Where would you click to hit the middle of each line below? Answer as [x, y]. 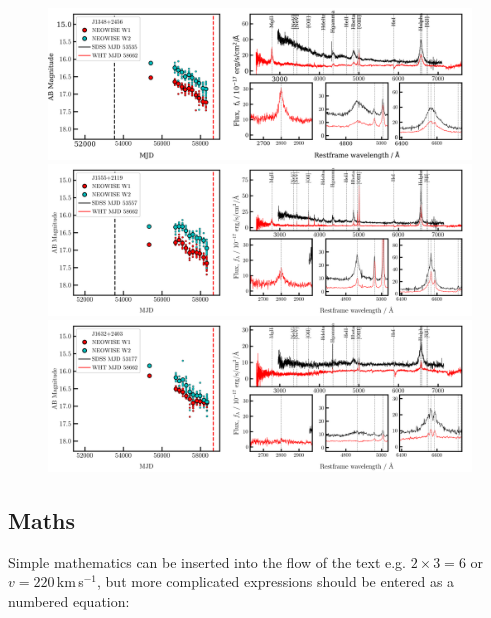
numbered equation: [69, 600]
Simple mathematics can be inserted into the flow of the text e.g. [207, 561]
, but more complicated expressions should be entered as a [276, 581]
